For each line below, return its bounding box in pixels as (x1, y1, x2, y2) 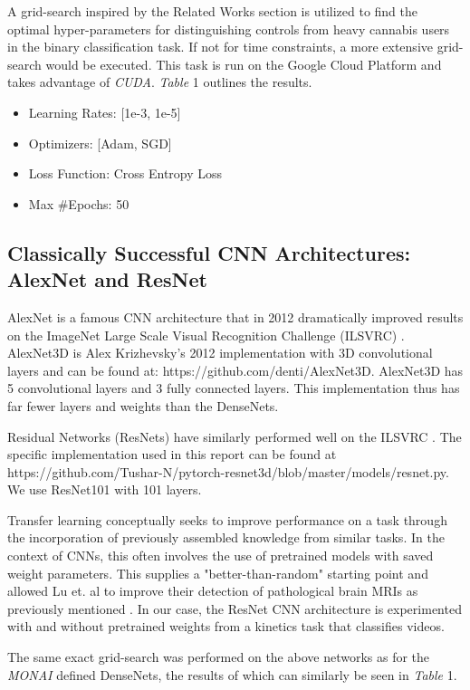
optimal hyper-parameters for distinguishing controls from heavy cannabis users (7, 19, 450, 38)
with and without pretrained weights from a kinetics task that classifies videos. (7, 617, 445, 636)
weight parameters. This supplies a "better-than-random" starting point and (7, 563, 428, 582)
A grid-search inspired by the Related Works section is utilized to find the (7, 2, 418, 20)
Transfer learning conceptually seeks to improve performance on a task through (7, 510, 447, 529)
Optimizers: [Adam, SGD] (28, 133, 172, 152)
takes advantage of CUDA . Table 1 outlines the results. (7, 72, 312, 91)
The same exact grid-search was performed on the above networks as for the (7, 647, 430, 666)
